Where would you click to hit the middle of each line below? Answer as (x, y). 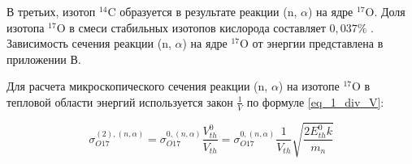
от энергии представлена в (318, 43)
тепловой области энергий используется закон (120, 101)
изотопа (26, 27)
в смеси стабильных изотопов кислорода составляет (197, 27)
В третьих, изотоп (51, 11)
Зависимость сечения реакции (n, (89, 43)
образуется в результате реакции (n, (208, 11)
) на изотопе (309, 86)
